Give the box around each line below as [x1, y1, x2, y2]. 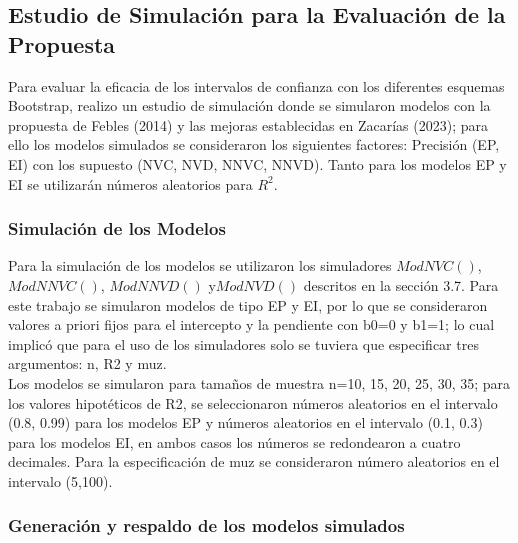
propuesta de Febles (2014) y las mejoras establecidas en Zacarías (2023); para [8, 114, 488, 135]
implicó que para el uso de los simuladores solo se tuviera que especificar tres [8, 333, 479, 354]
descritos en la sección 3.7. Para [303, 274, 499, 295]
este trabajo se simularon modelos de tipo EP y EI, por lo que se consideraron [8, 294, 488, 315]
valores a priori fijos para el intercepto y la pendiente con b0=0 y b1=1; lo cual [8, 314, 495, 335]
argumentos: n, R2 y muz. [8, 353, 167, 374]
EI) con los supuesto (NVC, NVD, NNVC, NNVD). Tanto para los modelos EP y [8, 153, 507, 174]
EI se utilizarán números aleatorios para [8, 173, 253, 194]
